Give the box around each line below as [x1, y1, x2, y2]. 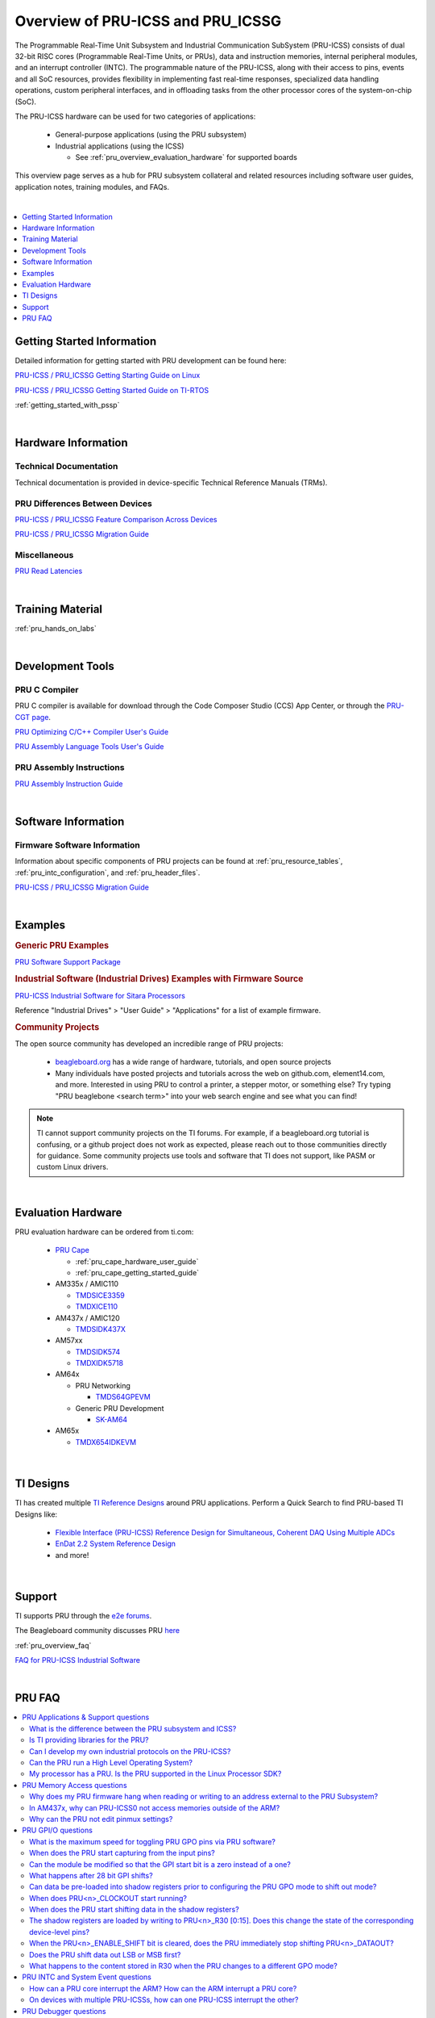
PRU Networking [75, 1380, 130, 1390]
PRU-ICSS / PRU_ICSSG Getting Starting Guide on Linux [14, 371, 201, 380]
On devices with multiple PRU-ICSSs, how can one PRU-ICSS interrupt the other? [29, 1995, 299, 2005]
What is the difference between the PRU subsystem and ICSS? [29, 1723, 237, 1733]
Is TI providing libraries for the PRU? [29, 1735, 149, 1745]
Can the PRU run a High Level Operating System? [29, 1758, 193, 1767]
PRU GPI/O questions [22, 1825, 93, 1836]
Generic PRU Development [75, 1403, 164, 1413]
